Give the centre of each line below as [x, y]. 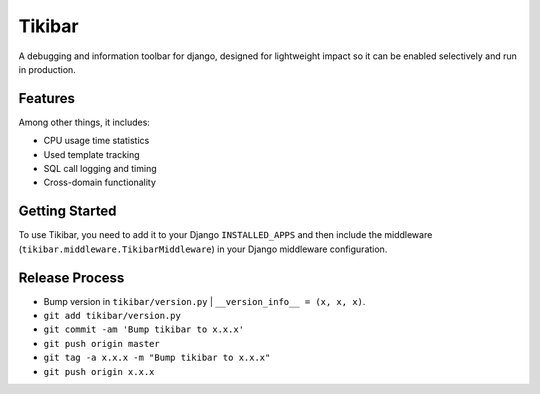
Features [46, 98]
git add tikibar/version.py [112, 315]
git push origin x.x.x [99, 371]
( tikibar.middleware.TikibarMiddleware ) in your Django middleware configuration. [203, 249]
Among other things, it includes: [84, 122]
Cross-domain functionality [100, 182]
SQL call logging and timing [100, 169]
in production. [47, 69]
